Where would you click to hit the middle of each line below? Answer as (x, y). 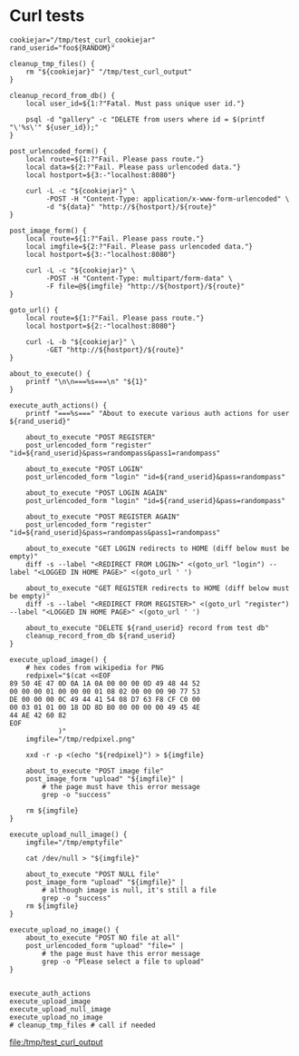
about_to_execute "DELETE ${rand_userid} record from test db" (148, 627)
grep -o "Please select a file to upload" (123, 962)
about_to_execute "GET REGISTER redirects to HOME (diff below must (158, 588)
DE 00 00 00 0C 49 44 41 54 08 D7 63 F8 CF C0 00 (105, 699)
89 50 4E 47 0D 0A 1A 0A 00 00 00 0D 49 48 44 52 (105, 683)
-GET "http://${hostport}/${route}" (115, 350)
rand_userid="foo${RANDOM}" (63, 48)
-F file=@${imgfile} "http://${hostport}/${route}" (145, 286)
